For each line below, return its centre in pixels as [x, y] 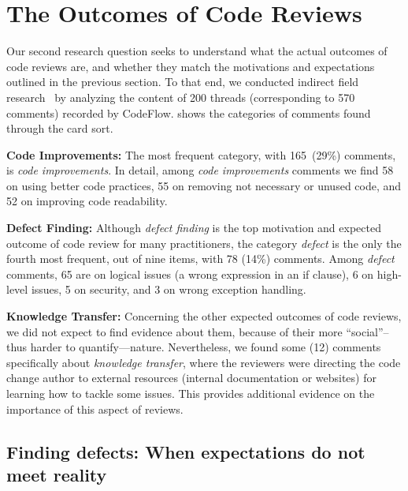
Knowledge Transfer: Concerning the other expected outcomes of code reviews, [204, 316]
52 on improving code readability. [87, 201]
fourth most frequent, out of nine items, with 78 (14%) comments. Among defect [200, 259]
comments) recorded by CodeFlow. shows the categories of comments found [189, 112]
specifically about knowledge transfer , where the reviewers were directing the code [204, 362]
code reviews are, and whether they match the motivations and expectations [191, 66]
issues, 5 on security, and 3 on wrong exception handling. [169, 289]
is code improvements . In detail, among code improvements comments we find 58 [200, 170]
